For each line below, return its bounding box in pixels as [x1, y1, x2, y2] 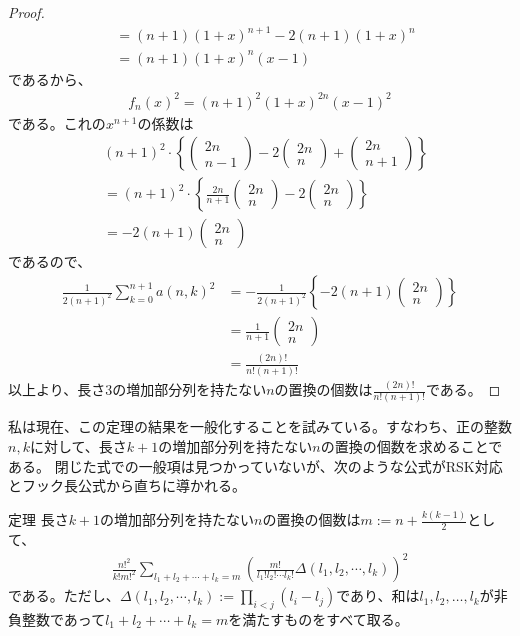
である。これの [8, 112, 106, 133]
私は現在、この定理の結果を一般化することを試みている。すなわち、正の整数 [8, 416, 512, 437]
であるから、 [8, 68, 92, 89]
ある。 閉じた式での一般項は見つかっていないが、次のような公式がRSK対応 [8, 455, 503, 476]
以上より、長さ [8, 379, 106, 400]
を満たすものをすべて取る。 [228, 608, 409, 629]
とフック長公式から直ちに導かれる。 [8, 475, 246, 496]
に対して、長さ [29, 436, 127, 456]
